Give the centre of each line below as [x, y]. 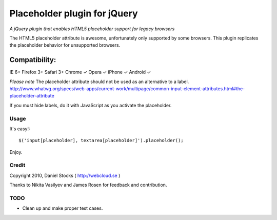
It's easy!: [20, 129]
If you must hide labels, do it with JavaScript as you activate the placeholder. [91, 105]
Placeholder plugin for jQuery [74, 13]
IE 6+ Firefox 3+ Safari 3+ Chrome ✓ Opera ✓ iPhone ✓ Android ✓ [80, 72]
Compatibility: [33, 60]
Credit [17, 165]
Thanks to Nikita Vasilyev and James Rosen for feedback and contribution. [88, 185]
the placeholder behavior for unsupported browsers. [65, 45]
